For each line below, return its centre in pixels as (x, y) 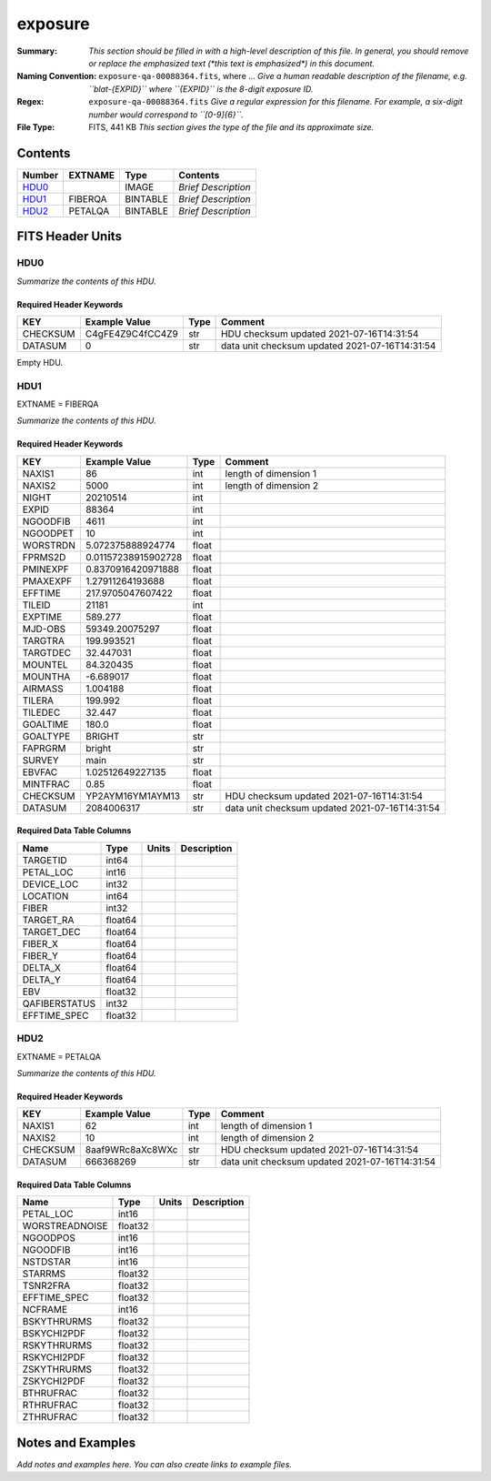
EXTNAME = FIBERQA (58, 404)
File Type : (36, 126)
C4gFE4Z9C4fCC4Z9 (132, 334)
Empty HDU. (40, 362)
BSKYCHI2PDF (54, 1334)
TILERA (38, 700)
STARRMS (44, 1274)
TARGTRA (44, 640)
